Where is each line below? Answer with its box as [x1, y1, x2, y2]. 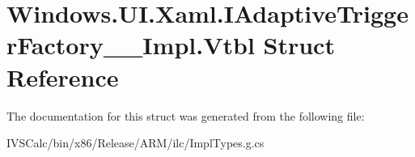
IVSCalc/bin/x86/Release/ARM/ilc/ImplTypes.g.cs [6, 134, 265, 151]
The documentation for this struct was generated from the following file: [6, 107, 365, 124]
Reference [6, 60, 119, 93]
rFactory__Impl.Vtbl [6, 28, 255, 62]
